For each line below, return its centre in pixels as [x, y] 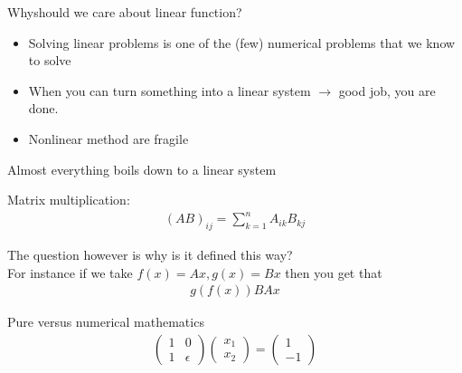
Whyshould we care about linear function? [125, 12]
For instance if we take [70, 272]
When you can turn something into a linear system [170, 90]
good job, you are [387, 90]
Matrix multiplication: [69, 200]
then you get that [334, 272]
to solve [50, 60]
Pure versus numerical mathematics [106, 322]
